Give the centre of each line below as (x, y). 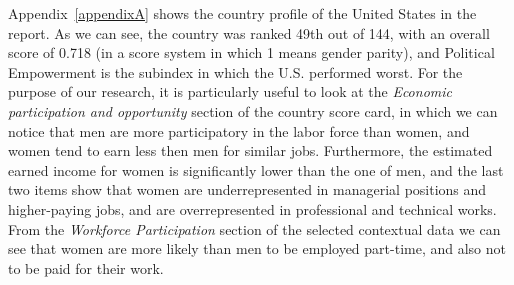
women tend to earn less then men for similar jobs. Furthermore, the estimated (250, 150)
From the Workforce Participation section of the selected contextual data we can (254, 228)
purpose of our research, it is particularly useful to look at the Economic (230, 91)
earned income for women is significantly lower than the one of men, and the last (256, 169)
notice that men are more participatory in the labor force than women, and (239, 130)
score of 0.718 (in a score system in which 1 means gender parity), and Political (251, 52)
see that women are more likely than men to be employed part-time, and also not (257, 248)
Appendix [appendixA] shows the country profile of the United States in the (242, 13)
